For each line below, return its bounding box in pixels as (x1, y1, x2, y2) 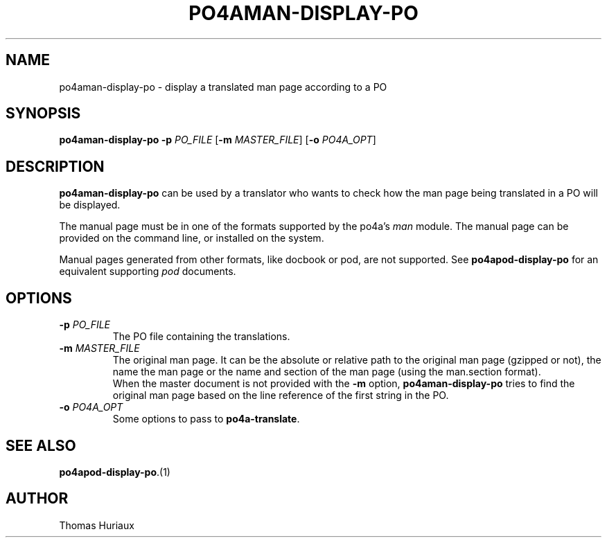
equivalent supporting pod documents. (59, 265, 236, 278)
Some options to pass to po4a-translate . (112, 413, 300, 425)
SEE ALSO (6, 436, 76, 454)
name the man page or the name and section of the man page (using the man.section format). (112, 366, 541, 378)
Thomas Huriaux (59, 519, 134, 531)
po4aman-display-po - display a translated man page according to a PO (59, 80, 387, 93)
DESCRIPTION (6, 157, 105, 175)
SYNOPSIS (6, 105, 81, 123)
